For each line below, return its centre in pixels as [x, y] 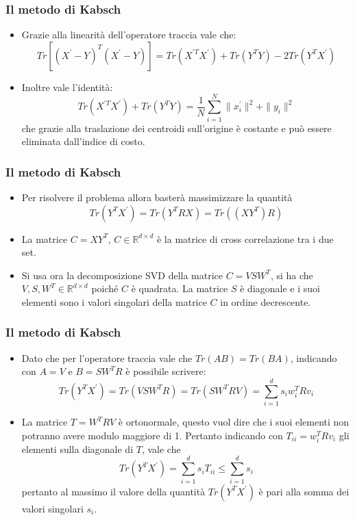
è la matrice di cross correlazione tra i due [245, 238]
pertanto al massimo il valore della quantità [113, 491]
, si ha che [292, 275]
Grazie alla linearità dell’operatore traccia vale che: [129, 35]
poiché [105, 288]
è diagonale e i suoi [280, 288]
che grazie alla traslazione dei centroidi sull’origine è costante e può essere [176, 128]
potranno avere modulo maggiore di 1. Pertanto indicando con [152, 435]
